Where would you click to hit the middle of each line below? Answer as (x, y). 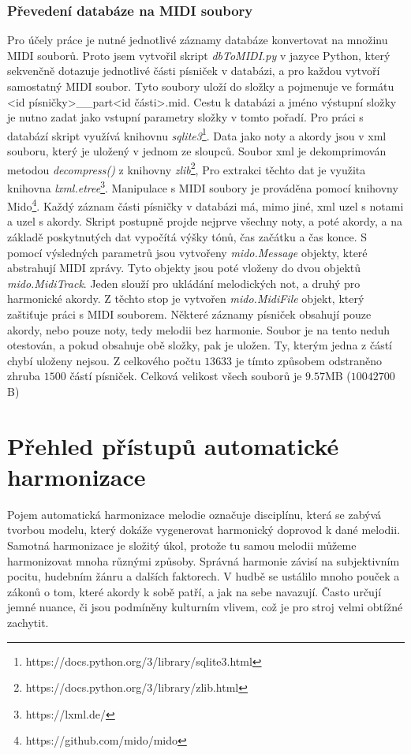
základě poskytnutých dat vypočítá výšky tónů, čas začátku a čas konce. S (187, 236)
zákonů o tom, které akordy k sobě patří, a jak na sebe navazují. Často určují (194, 591)
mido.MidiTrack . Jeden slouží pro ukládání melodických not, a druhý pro (184, 283)
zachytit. (28, 622)
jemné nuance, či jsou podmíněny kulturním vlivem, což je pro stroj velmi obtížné (205, 607)
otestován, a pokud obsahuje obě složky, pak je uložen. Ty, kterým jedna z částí (200, 345)
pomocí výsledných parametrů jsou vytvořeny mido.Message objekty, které (187, 252)
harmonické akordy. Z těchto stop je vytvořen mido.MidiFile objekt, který (186, 299)
